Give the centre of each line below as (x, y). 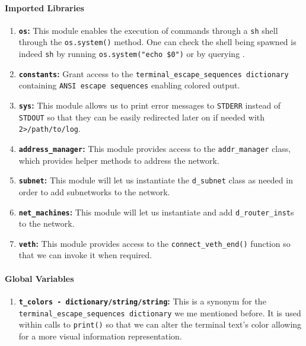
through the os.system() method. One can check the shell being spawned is (157, 42)
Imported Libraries (44, 7)
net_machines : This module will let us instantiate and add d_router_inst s (156, 212)
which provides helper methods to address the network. (119, 160)
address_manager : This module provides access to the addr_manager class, (155, 149)
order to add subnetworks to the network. (94, 191)
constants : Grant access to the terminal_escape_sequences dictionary (154, 73)
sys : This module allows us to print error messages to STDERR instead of (150, 105)
